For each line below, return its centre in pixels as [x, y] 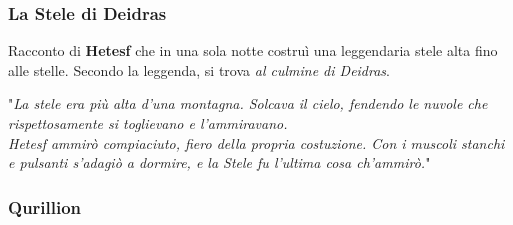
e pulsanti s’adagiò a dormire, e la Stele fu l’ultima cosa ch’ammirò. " [219, 162]
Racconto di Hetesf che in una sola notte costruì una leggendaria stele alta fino [253, 50]
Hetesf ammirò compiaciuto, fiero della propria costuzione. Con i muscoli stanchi [256, 142]
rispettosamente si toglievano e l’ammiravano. [148, 123]
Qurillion [45, 206]
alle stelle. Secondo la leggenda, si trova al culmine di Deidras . [199, 69]
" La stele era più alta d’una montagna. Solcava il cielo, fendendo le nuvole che [248, 103]
